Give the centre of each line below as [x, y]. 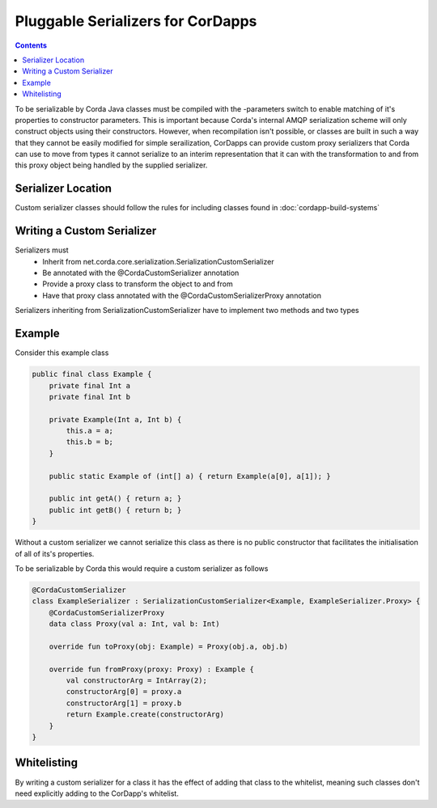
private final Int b [90, 397]
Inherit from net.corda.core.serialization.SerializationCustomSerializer [158, 261]
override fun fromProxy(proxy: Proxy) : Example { [151, 669]
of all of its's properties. [55, 553]
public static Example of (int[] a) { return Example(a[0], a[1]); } [190, 476]
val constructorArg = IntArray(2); [137, 681]
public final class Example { [92, 374]
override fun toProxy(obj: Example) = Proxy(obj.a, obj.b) [169, 646]
